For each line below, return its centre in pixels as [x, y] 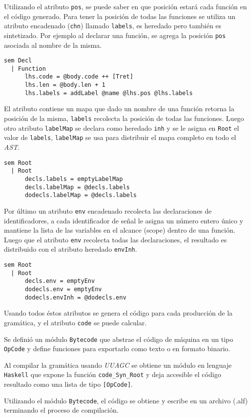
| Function [28, 69]
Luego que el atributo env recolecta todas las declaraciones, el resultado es [115, 239]
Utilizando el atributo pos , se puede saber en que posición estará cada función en [125, 6]
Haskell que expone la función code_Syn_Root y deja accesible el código [113, 374]
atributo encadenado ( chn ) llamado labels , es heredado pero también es [113, 26]
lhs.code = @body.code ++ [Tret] [79, 77]
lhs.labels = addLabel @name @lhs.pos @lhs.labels [109, 93]
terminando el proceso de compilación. [61, 410]
